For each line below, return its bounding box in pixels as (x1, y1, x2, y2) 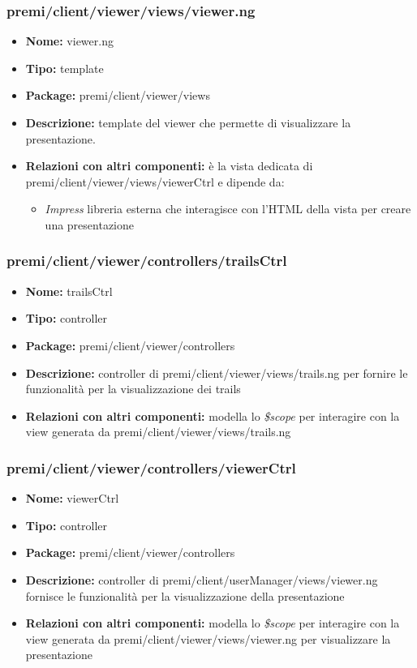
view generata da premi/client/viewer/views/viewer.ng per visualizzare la (25, 630, 391, 647)
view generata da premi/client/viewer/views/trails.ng (25, 423, 291, 440)
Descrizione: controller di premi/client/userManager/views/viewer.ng (25, 571, 378, 588)
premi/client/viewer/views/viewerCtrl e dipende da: (25, 173, 285, 190)
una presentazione (45, 216, 134, 233)
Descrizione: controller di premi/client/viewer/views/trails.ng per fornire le (25, 364, 408, 381)
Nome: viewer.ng (25, 32, 114, 49)
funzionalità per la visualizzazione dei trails (25, 380, 241, 397)
